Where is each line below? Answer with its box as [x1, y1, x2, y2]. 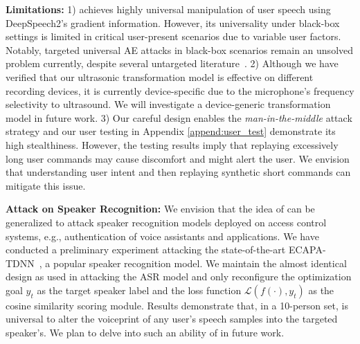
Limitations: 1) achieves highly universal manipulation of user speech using [6, 2, 331, 16]
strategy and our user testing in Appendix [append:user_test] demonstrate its [6, 124, 336, 138]
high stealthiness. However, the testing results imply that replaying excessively [6, 137, 339, 152]
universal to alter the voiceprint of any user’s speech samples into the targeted [6, 311, 338, 326]
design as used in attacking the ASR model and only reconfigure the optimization [6, 269, 352, 284]
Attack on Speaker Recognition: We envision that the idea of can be [6, 201, 315, 216]
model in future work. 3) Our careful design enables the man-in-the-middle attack [6, 110, 352, 125]
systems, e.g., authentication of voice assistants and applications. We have [6, 228, 319, 243]
